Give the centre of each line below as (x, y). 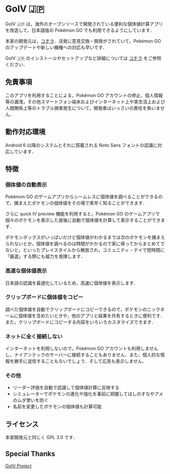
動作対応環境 (25, 132)
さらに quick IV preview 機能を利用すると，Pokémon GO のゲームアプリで (82, 214)
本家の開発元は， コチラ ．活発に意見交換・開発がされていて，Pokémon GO (83, 41)
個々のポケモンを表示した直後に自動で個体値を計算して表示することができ (83, 220)
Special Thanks (30, 453)
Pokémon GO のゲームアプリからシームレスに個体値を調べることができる (82, 197)
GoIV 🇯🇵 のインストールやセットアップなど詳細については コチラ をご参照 (83, 58)
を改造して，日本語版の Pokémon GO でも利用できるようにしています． (80, 30)
